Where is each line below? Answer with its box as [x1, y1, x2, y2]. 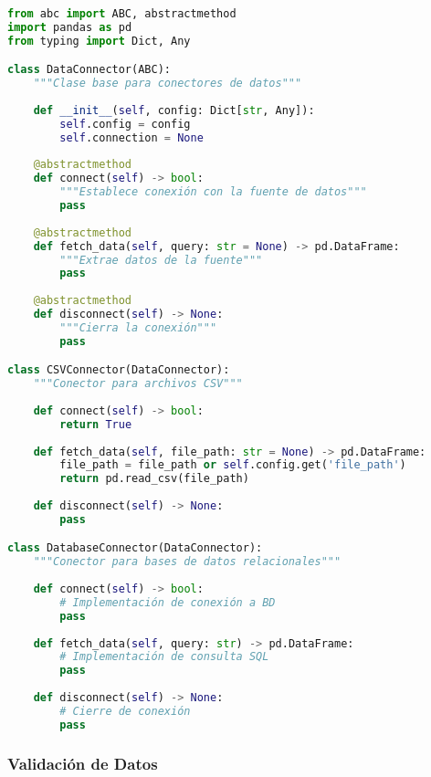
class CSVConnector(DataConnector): [7, 363, 230, 377]
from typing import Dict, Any [7, 34, 191, 47]
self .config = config [59, 117, 191, 131]
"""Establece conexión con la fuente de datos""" [59, 185, 367, 199]
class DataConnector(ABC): [7, 63, 171, 77]
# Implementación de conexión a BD [59, 595, 276, 609]
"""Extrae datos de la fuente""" [59, 253, 263, 267]
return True [59, 417, 132, 431]
